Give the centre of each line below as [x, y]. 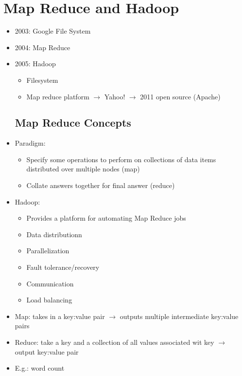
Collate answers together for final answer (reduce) [101, 185]
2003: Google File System [53, 31]
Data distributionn [54, 234]
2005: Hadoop [35, 64]
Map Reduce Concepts [73, 122]
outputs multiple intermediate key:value [179, 316]
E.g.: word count [40, 368]
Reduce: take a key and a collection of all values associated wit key [114, 342]
